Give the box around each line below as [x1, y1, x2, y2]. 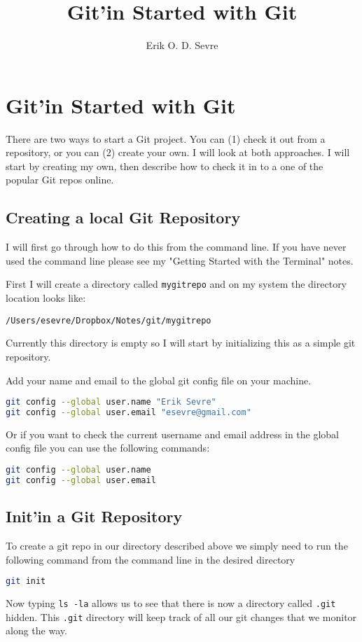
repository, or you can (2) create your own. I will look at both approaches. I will [6, 145, 350, 160]
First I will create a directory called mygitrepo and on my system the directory [6, 277, 347, 291]
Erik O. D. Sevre [146, 38, 218, 53]
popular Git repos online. [6, 172, 114, 187]
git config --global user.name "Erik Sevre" [6, 397, 216, 407]
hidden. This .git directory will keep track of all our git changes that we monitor [6, 609, 357, 624]
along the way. [6, 623, 67, 638]
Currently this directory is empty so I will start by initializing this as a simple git [6, 335, 356, 350]
